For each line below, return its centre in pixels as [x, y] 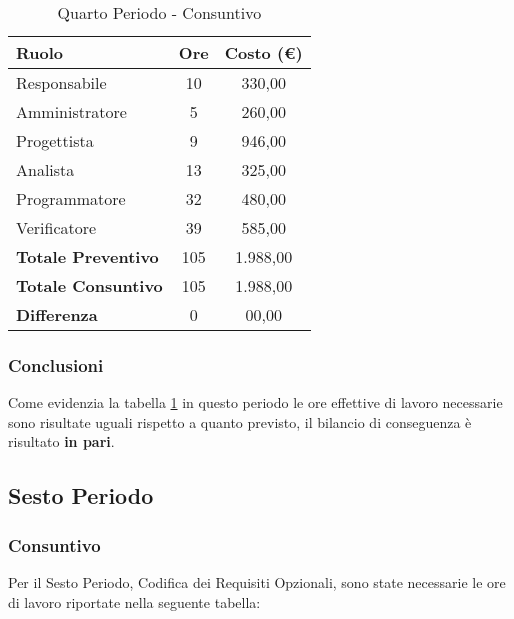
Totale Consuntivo [89, 285]
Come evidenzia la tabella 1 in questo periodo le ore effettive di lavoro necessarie [255, 402]
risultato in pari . [61, 441]
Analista [45, 169]
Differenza [57, 314]
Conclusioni [56, 364]
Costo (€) [263, 52]
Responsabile [61, 82]
